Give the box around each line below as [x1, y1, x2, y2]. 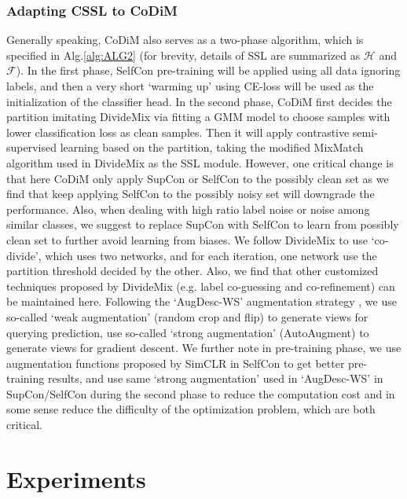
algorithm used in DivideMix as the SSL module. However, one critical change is [6, 154, 394, 171]
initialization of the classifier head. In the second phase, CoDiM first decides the [6, 93, 392, 109]
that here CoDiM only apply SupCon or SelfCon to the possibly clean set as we [6, 170, 389, 186]
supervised [6, 139, 57, 156]
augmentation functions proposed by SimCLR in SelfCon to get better [6, 354, 345, 371]
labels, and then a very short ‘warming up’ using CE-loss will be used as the [6, 78, 374, 94]
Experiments [6, 462, 146, 494]
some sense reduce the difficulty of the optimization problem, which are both [6, 401, 376, 417]
